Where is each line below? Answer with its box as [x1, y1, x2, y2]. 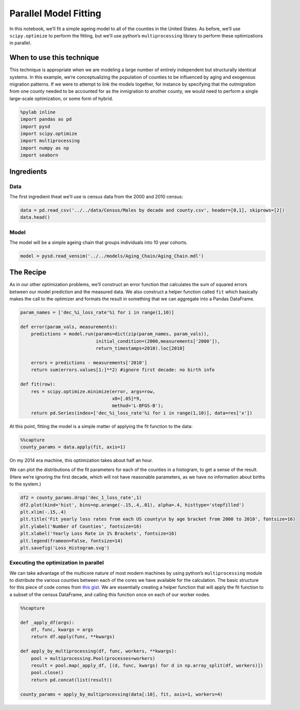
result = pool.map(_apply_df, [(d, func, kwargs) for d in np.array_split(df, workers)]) [31, 662, 264, 668]
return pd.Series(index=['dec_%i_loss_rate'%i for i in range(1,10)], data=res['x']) [31, 410, 253, 416]
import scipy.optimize [20, 131, 77, 136]
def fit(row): [20, 381, 56, 387]
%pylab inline [20, 109, 56, 115]
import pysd [20, 124, 51, 129]
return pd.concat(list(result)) [31, 677, 113, 683]
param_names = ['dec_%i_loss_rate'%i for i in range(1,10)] [20, 310, 175, 315]
